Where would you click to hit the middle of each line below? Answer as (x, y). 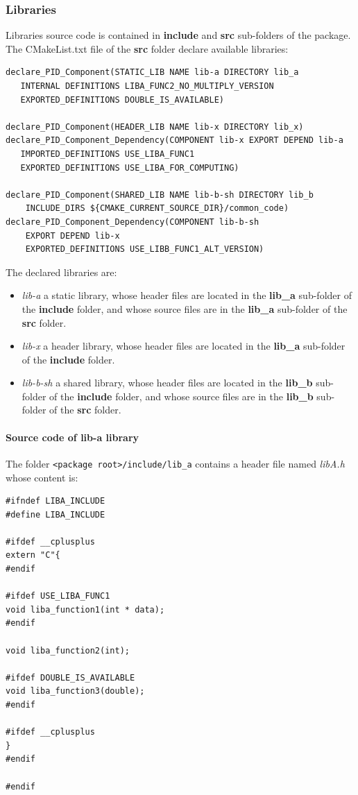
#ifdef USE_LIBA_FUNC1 (58, 596)
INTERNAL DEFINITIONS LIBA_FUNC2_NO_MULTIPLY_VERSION (147, 86)
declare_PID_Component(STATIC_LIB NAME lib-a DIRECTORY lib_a (152, 72)
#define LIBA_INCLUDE (56, 514)
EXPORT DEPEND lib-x (73, 236)
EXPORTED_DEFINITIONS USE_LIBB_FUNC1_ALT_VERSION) (145, 249)
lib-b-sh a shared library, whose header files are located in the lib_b (167, 383)
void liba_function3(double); (75, 691)
